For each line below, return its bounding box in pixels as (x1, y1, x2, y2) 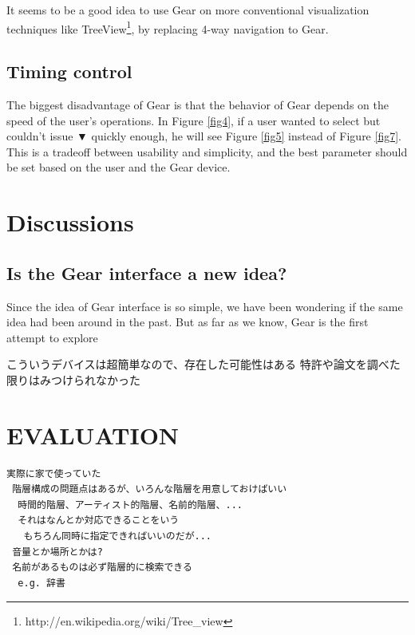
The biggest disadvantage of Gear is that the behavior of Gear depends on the (6, 97, 389, 113)
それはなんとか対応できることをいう (18, 515, 180, 527)
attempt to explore (6, 329, 98, 345)
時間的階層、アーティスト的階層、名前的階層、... (18, 499, 243, 511)
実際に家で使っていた (6, 467, 101, 479)
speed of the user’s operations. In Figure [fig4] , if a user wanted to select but (6, 112, 381, 128)
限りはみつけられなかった (6, 371, 140, 388)
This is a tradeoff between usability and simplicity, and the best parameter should (6, 143, 408, 160)
